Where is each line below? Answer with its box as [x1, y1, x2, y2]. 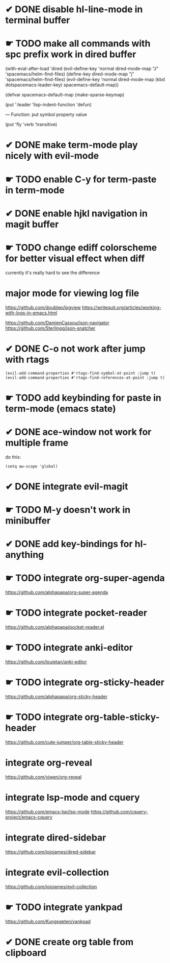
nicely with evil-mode [5, 150, 99, 162]
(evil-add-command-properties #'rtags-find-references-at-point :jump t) [5, 375, 165, 380]
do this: [5, 454, 21, 460]
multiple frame [5, 437, 69, 449]
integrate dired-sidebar [5, 832, 106, 843]
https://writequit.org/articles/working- [81, 304, 161, 310]
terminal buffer [5, 14, 70, 26]
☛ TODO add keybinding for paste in [5, 392, 162, 404]
